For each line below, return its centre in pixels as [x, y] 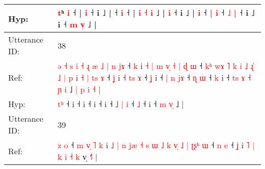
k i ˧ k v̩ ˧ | [78, 157]
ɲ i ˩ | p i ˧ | [79, 89]
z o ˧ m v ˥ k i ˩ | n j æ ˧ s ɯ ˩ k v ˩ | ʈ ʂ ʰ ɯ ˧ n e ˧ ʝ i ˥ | [156, 145]
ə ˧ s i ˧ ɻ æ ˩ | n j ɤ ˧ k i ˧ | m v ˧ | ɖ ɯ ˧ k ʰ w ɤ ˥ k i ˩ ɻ [156, 66]
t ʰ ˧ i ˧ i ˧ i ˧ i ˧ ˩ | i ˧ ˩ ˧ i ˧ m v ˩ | [121, 104]
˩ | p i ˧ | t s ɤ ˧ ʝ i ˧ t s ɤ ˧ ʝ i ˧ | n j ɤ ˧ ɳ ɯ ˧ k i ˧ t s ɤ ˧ [154, 77]
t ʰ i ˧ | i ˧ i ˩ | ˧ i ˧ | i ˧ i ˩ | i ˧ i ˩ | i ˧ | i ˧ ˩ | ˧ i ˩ [156, 12]
